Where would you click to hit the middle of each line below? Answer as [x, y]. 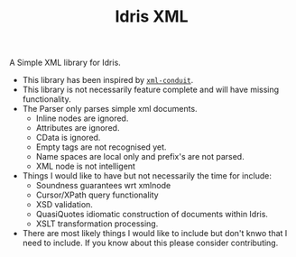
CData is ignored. [68, 138]
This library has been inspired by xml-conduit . [108, 80]
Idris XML [152, 17]
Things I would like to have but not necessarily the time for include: [147, 176]
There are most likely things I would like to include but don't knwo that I [155, 234]
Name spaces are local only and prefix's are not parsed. [140, 157]
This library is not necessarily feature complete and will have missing [151, 90]
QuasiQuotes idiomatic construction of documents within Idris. [152, 215]
